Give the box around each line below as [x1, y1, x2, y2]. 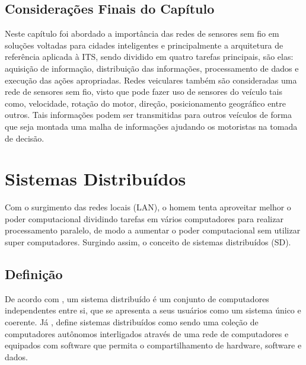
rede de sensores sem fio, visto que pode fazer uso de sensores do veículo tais [5, 85, 282, 98]
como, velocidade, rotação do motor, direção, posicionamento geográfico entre [5, 97, 286, 109]
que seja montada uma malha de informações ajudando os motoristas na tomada [5, 120, 298, 132]
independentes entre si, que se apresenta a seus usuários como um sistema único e [5, 304, 301, 316]
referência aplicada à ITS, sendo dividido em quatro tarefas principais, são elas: [5, 50, 294, 63]
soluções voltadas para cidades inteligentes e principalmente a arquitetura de [5, 39, 283, 51]
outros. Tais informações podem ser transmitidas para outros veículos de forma [5, 108, 292, 121]
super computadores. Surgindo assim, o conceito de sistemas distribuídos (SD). [5, 236, 291, 248]
